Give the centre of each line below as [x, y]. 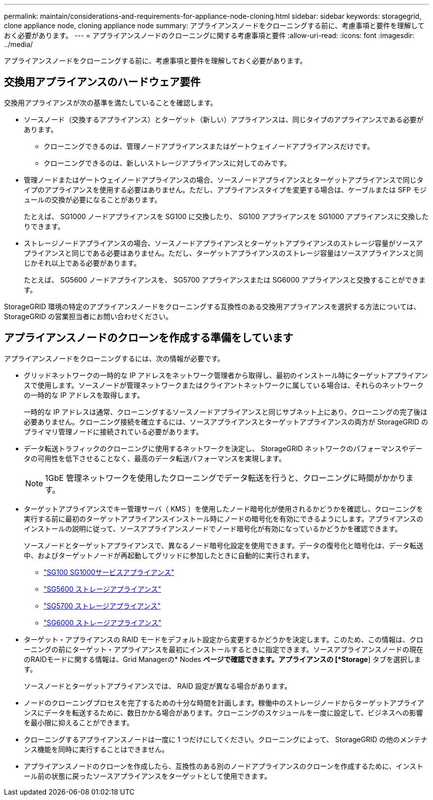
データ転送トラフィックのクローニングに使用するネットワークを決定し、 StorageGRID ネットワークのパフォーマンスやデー [223, 448]
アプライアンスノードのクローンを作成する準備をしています [149, 338]
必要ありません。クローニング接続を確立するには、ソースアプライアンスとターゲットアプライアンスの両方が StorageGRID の [226, 422]
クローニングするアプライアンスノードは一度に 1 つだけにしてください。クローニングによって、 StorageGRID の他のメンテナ [226, 739]
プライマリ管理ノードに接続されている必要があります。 [113, 431]
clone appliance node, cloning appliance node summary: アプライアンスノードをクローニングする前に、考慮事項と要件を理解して [214, 25]
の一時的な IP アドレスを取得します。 [84, 395]
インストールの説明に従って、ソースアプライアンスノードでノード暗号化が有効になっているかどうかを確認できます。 [213, 528]
